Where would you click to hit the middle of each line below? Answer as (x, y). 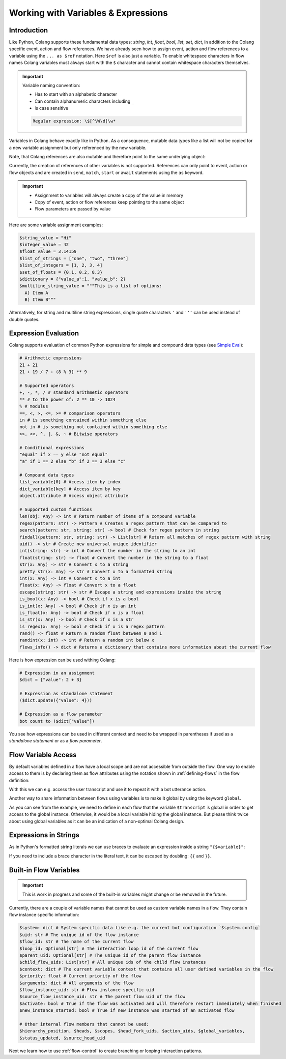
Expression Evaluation (44, 334)
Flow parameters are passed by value (73, 209)
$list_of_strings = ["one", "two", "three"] (74, 258)
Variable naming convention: (51, 86)
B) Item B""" (40, 300)
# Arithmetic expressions (51, 358)
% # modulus (34, 406)
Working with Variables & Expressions (88, 13)
